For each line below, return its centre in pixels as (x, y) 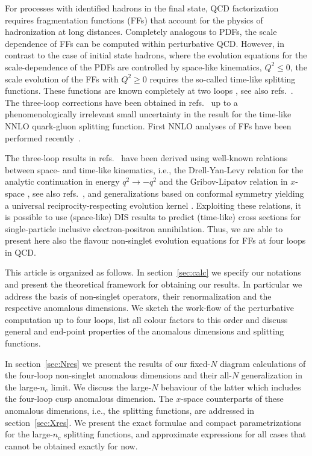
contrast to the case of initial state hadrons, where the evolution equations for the (156, 55)
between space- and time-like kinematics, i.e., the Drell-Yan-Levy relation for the (154, 169)
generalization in (272, 375)
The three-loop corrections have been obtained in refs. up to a (121, 102)
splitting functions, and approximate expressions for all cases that (185, 434)
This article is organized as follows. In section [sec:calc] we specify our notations (153, 272)
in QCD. (20, 252)
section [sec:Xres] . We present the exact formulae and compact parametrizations (153, 422)
